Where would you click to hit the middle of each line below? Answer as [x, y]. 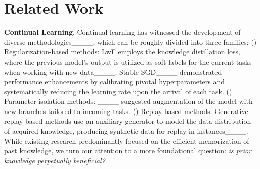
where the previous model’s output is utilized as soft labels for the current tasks [128, 61]
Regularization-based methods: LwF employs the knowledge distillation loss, [122, 52]
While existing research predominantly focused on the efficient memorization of [127, 140]
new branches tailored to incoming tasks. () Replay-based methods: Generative [126, 111]
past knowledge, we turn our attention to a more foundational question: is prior [128, 151]
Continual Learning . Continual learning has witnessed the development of [122, 32]
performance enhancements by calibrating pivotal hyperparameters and [114, 81]
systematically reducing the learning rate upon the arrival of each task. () [118, 91]
